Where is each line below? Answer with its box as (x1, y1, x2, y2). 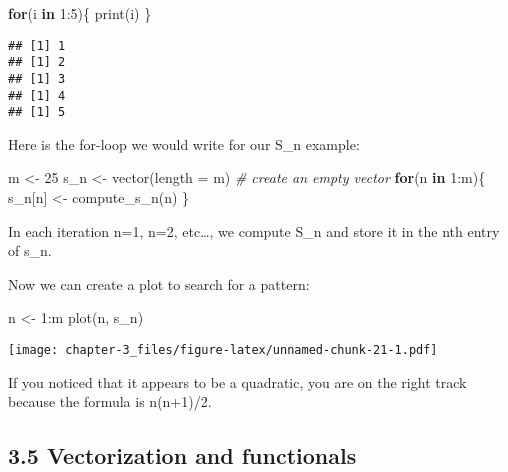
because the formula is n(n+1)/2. (8, 391, 212, 412)
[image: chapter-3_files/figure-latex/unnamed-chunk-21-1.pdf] (8, 343, 438, 358)
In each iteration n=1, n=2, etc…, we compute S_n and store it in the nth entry (8, 220, 500, 241)
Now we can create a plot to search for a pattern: (8, 273, 310, 294)
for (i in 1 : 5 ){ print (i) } (8, 3, 152, 23)
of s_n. (8, 240, 52, 261)
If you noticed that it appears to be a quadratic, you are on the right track (8, 371, 467, 392)
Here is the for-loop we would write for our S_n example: (8, 133, 360, 154)
